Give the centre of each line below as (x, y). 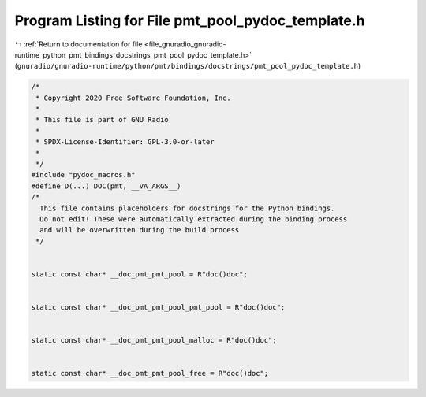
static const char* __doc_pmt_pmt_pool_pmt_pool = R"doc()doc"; (158, 308)
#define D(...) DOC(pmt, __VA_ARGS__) (106, 186)
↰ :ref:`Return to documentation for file (78, 44)
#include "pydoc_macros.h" (83, 175)
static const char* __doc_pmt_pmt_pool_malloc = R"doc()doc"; (154, 340)
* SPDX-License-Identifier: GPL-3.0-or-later (125, 142)
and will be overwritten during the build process (140, 230)
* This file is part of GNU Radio (102, 120)
